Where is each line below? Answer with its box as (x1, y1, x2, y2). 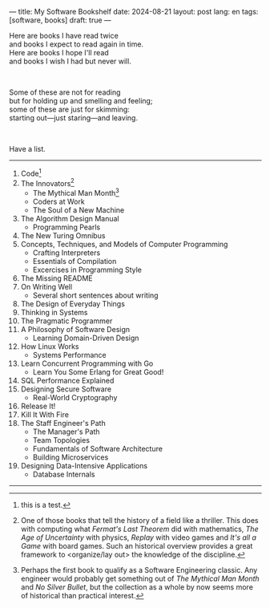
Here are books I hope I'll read (9, 48, 109, 57)
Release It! (20, 401, 56, 411)
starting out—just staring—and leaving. (9, 113, 139, 123)
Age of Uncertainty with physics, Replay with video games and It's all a (20, 533, 257, 542)
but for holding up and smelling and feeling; (9, 96, 153, 105)
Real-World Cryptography (32, 392, 118, 402)
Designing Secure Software (20, 384, 111, 394)
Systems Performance (32, 350, 107, 359)
